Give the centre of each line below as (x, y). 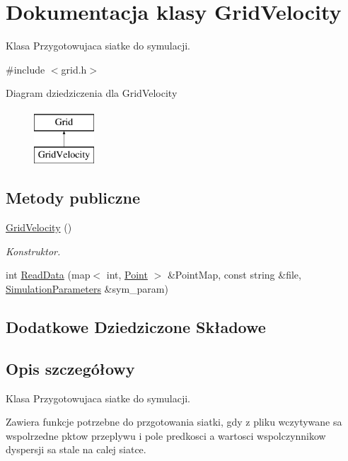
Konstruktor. (33, 251)
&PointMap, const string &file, (234, 275)
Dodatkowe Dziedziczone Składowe (136, 327)
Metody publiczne (73, 198)
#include (25, 69)
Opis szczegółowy (70, 368)
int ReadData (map (48, 275)
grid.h (74, 69)
